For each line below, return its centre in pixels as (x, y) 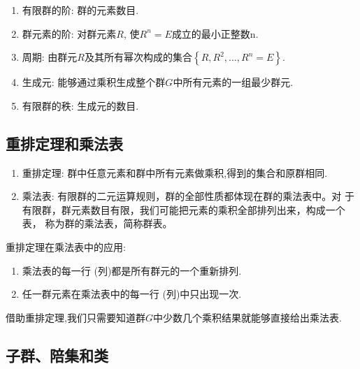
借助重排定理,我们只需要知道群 (75, 317)
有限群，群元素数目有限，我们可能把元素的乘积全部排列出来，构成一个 (183, 209)
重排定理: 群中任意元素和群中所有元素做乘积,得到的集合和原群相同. (175, 172)
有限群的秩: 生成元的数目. (80, 105)
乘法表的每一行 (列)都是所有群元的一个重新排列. (132, 270)
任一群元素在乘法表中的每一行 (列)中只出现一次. (132, 294)
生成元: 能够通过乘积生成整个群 (94, 82)
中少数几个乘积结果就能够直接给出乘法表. (247, 317)
